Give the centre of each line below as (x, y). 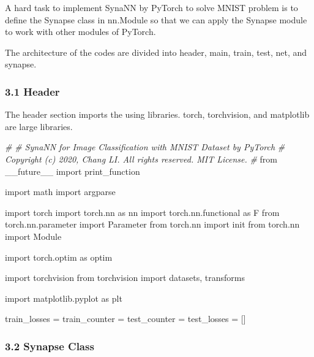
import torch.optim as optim (59, 257)
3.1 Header (32, 91)
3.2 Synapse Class (50, 346)
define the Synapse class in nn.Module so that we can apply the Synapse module (156, 19)
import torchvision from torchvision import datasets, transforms (125, 278)
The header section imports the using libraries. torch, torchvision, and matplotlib (157, 114)
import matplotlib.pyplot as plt (64, 298)
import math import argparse (60, 192)
